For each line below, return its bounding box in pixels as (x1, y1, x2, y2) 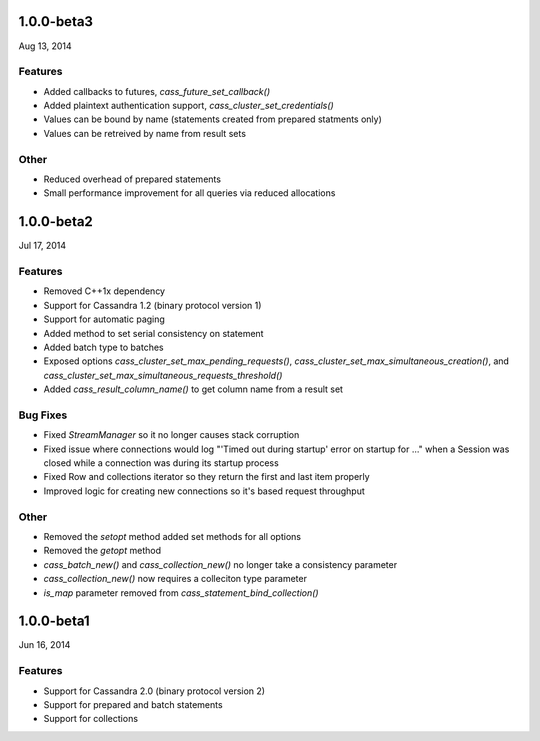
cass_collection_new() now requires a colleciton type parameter (43, 573, 307, 585)
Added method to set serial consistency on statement (43, 327, 264, 339)
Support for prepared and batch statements (43, 698, 224, 710)
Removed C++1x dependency (43, 285, 165, 297)
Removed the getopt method (43, 545, 162, 557)
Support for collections (43, 713, 139, 725)
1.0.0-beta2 (18, 213, 94, 230)
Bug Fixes (18, 408, 68, 422)
